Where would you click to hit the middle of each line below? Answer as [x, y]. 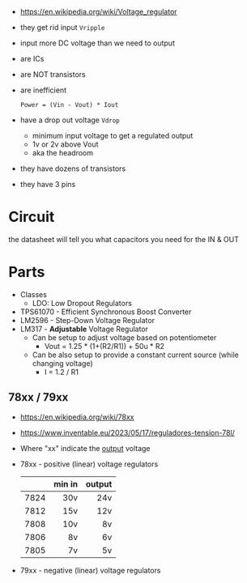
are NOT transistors [53, 74]
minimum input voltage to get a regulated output [113, 136]
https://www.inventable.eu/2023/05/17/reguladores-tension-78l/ [127, 432]
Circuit [32, 217]
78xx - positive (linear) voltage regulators [89, 464]
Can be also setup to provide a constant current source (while [135, 355]
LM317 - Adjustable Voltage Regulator [84, 329]
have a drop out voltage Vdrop [70, 120]
